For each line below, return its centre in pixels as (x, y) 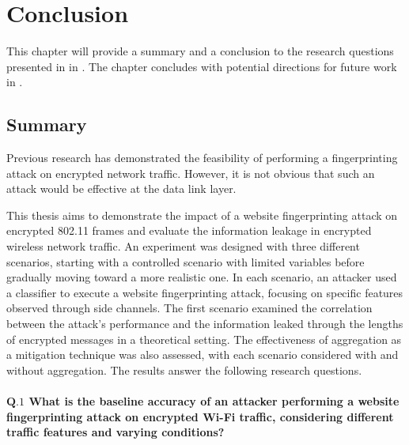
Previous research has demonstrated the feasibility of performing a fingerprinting (202, 158)
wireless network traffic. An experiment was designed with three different (183, 246)
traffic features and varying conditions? (116, 432)
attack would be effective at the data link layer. (121, 189)
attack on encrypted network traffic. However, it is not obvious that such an (191, 173)
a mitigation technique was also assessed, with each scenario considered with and (203, 354)
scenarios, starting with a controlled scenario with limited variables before (186, 261)
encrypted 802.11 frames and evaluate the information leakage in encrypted (189, 230)
